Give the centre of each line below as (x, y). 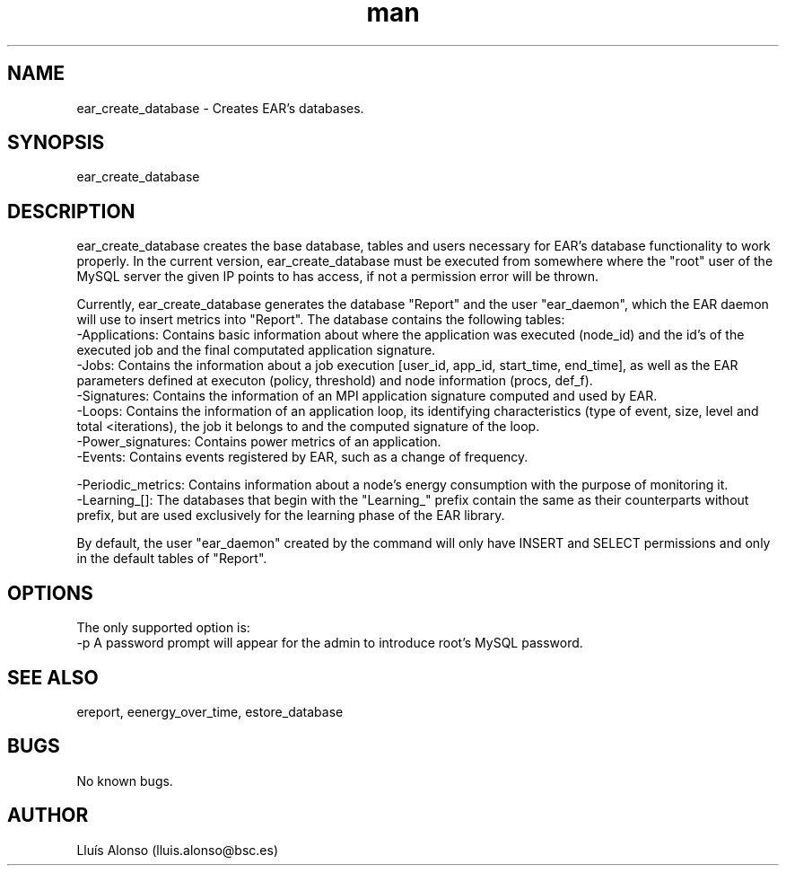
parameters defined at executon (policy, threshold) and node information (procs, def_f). (335, 381)
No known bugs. (125, 780)
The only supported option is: (163, 628)
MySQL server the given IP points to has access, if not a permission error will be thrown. (337, 277)
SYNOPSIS (56, 143)
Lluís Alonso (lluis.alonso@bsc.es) (177, 850)
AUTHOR (48, 816)
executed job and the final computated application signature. (256, 350)
